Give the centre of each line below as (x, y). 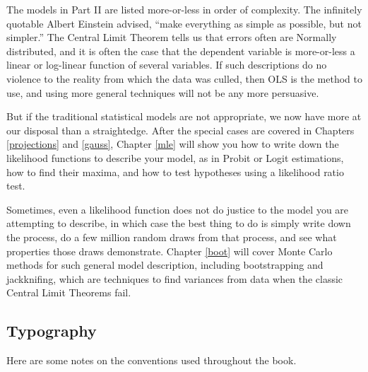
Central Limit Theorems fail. (69, 292)
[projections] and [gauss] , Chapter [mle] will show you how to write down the (173, 144)
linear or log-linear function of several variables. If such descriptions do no (167, 65)
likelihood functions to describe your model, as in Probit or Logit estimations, (175, 157)
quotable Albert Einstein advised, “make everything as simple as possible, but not (184, 23)
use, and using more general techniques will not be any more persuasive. (163, 92)
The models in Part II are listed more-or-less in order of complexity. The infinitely (184, 9)
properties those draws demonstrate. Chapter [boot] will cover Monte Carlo (170, 251)
